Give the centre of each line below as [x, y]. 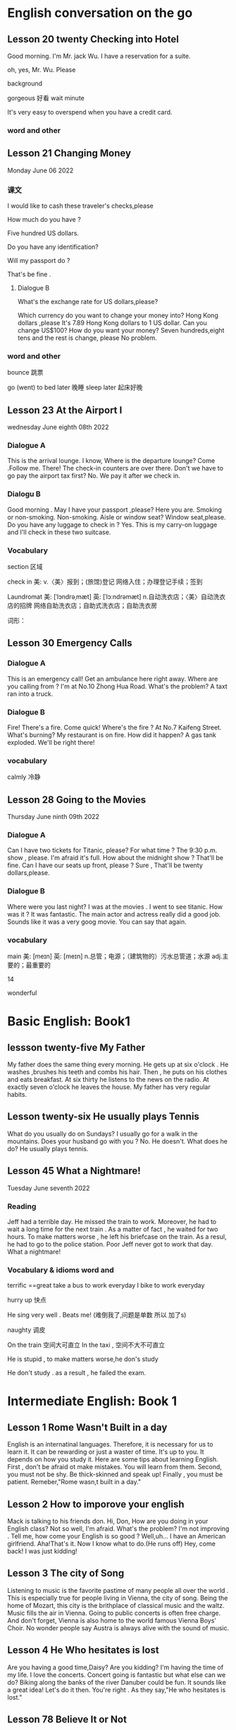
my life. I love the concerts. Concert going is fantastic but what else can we [117, 1675]
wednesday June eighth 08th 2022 [58, 427]
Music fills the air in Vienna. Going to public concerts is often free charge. [114, 1613]
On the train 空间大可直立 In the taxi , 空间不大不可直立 [86, 1345]
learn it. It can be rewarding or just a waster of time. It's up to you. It [106, 1452]
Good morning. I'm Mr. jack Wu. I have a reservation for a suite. [99, 56]
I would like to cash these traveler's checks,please [80, 206]
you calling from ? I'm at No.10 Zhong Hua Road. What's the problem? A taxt [117, 686]
